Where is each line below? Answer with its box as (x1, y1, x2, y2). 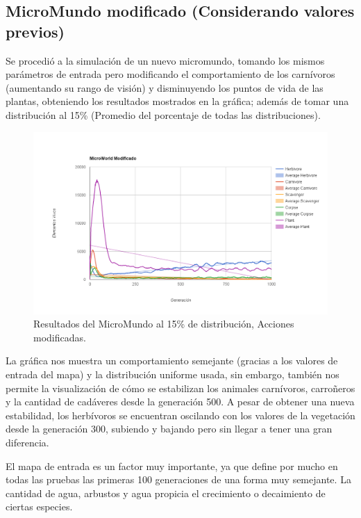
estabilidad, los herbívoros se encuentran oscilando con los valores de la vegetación (6, 407, 355, 422)
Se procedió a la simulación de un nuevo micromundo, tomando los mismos (6, 53, 325, 67)
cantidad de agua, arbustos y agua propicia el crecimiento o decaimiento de (6, 485, 326, 500)
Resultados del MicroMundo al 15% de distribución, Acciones (33, 316, 294, 331)
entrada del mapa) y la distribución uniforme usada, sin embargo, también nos (6, 367, 339, 382)
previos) (6, 20, 65, 42)
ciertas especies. (6, 499, 73, 514)
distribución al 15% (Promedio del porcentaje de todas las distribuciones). (6, 107, 321, 122)
